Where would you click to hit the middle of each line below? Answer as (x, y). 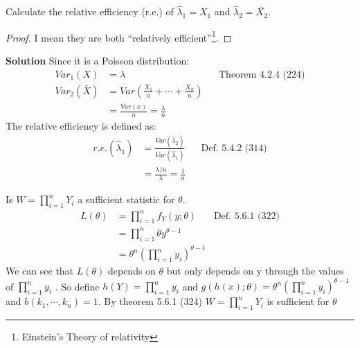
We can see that (40, 271)
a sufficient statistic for (126, 199)
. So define (77, 286)
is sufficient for (298, 301)
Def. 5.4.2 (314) (234, 148)
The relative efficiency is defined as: (81, 125)
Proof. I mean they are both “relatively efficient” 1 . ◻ (119, 36)
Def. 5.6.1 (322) (246, 216)
